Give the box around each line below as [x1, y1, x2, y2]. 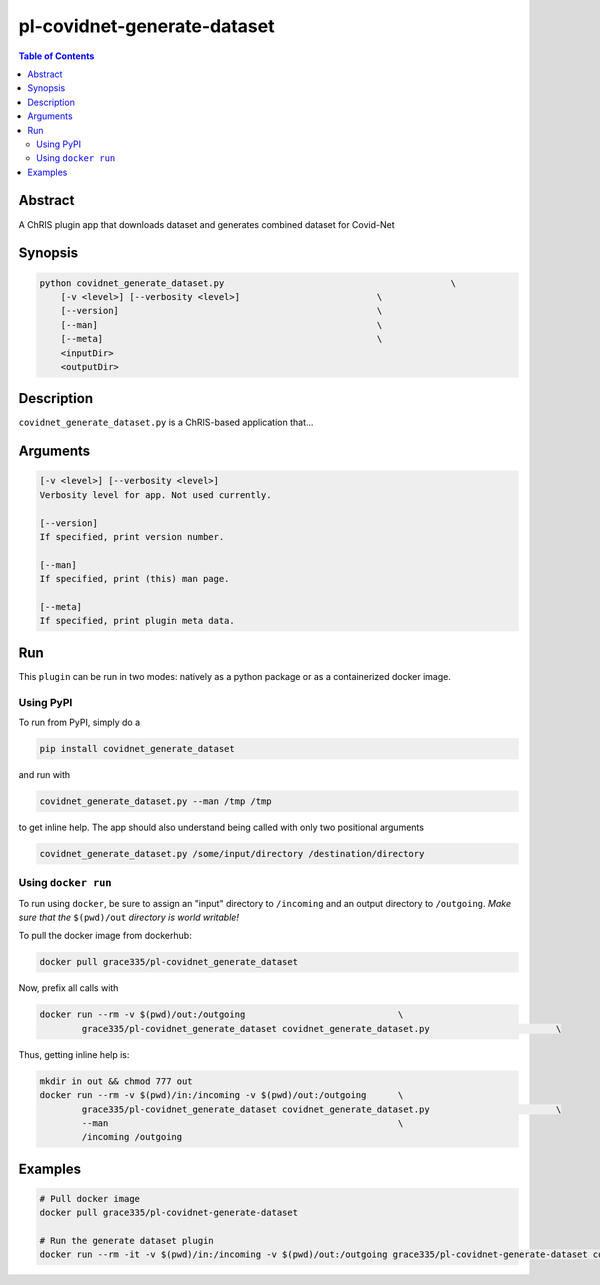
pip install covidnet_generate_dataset [39, 743, 235, 754]
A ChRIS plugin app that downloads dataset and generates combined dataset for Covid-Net [18, 218, 395, 230]
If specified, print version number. [39, 531, 225, 542]
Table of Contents [18, 50, 95, 62]
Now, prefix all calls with [18, 982, 119, 994]
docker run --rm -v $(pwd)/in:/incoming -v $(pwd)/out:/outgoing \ [39, 1090, 404, 1101]
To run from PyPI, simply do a [18, 716, 141, 728]
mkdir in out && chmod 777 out [39, 1075, 194, 1087]
